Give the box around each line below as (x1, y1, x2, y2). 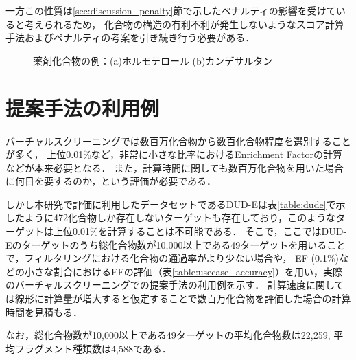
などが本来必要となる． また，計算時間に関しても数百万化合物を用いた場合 (5, 160, 344, 175)
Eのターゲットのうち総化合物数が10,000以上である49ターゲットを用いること (5, 237, 346, 251)
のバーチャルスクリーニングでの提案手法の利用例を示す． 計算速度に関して (5, 278, 344, 292)
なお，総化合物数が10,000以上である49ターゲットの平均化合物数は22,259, (5, 328, 331, 342)
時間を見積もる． (5, 304, 82, 319)
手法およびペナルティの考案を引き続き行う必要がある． (5, 30, 255, 45)
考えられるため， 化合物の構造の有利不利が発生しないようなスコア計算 (24, 16, 344, 31)
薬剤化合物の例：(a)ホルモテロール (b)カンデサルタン (33, 53, 273, 67)
